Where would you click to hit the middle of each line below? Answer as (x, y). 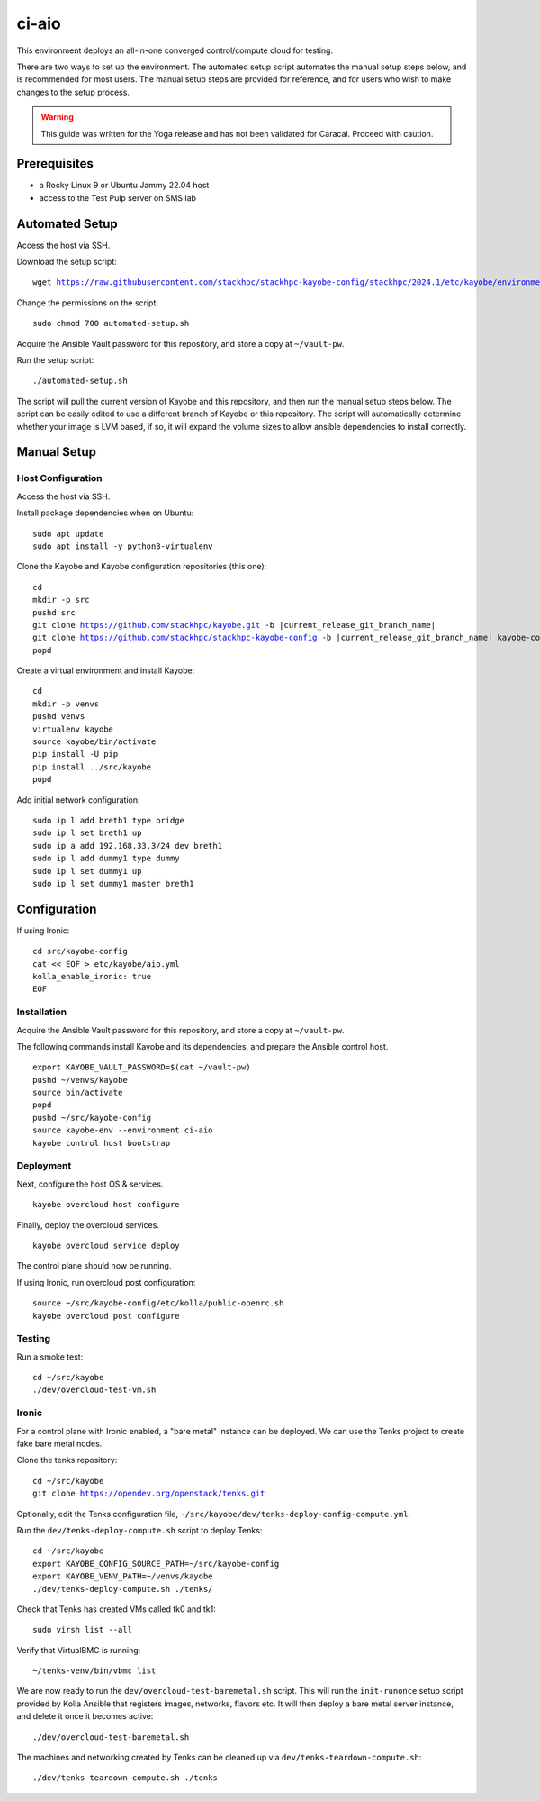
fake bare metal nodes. (59, 1443)
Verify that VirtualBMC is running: (79, 1650)
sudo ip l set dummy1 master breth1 (113, 883)
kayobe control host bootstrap (102, 1143)
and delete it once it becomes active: (85, 1716)
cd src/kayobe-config (80, 951)
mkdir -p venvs (66, 704)
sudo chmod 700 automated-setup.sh (111, 323)
